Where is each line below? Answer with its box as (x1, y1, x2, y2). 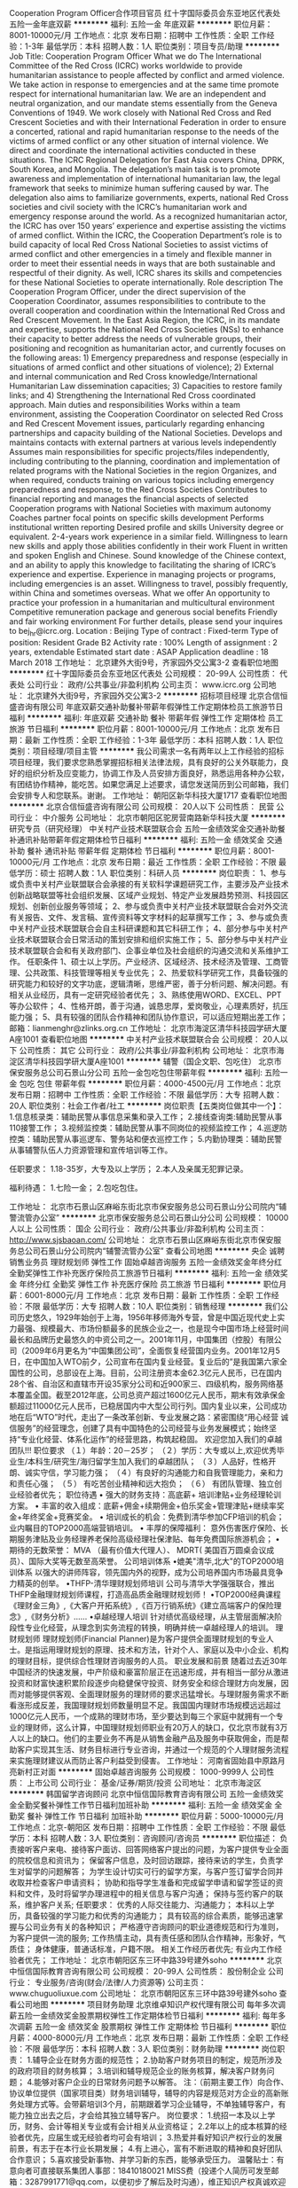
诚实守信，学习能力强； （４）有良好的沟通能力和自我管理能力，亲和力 (24, 1466, 284, 1478)
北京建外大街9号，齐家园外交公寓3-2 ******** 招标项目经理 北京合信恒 (26, 690, 288, 700)
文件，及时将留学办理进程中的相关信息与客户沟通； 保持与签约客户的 (24, 1887, 276, 1899)
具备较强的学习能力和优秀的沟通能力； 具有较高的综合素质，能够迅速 (24, 1910, 276, 1921)
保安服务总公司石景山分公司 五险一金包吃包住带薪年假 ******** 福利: (9, 1067, 263, 1077)
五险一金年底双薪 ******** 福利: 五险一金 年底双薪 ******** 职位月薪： (9, 19, 273, 29)
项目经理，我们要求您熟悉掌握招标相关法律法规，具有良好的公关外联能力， (9, 756, 281, 767)
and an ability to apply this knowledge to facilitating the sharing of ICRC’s (9, 559, 277, 570)
